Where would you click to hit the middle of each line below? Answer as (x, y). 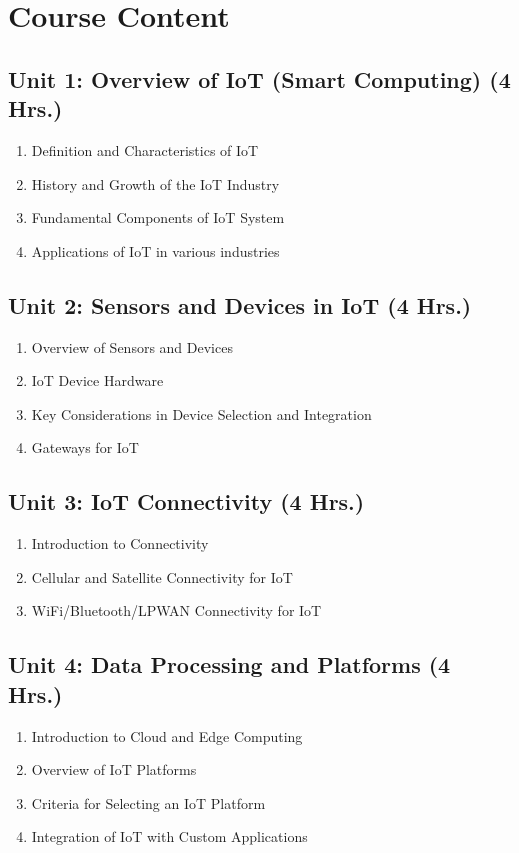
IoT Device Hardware (97, 380)
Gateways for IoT (85, 447)
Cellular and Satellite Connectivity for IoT (162, 576)
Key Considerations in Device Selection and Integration (201, 413)
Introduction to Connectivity (120, 543)
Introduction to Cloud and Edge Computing (167, 735)
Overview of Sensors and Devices (132, 346)
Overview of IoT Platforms (114, 769)
